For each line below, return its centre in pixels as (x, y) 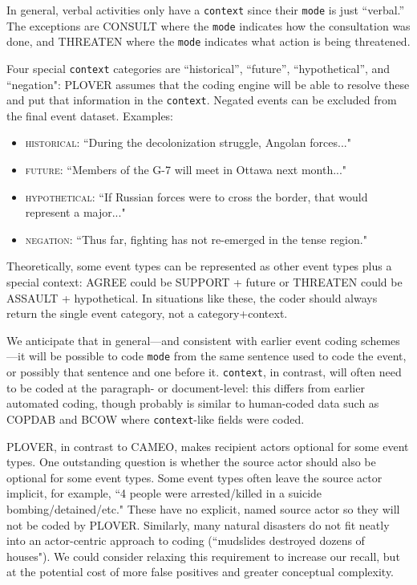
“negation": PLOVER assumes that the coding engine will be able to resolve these (208, 84)
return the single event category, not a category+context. (147, 313)
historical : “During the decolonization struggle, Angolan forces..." (188, 142)
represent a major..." (75, 212)
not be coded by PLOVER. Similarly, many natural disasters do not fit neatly (198, 524)
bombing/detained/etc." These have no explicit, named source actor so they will (203, 508)
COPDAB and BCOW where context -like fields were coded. (156, 418)
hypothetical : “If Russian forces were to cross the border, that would (196, 196)
